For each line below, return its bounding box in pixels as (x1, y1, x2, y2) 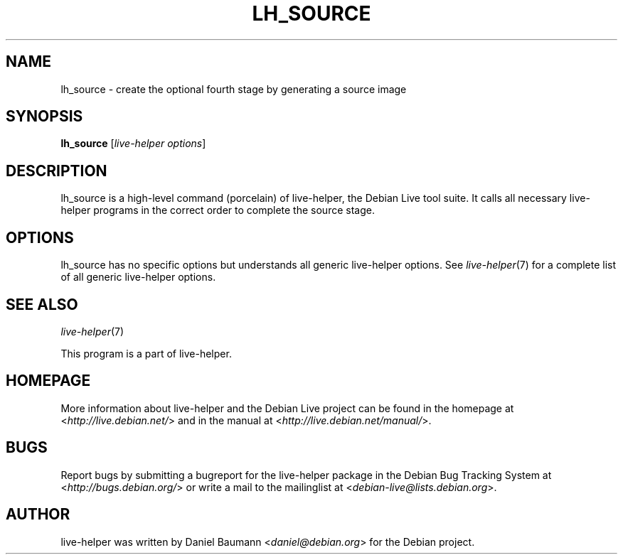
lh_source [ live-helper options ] (60, 137, 206, 150)
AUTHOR (6, 505, 70, 524)
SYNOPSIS (6, 107, 83, 126)
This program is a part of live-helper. (60, 347, 232, 360)
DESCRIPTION (6, 161, 107, 180)
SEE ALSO (6, 295, 78, 313)
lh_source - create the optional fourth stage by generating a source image (60, 82, 407, 95)
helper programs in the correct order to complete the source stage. (60, 204, 375, 217)
